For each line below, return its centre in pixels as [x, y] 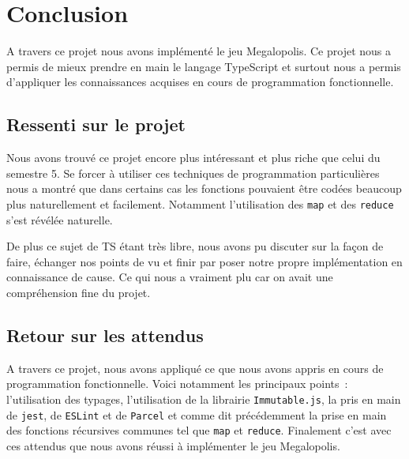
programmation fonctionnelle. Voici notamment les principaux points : [177, 384]
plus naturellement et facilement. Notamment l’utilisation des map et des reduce [200, 203]
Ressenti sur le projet [96, 124]
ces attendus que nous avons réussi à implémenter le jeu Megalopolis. [173, 445]
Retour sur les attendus [105, 335]
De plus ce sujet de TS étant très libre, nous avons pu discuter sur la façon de [195, 246]
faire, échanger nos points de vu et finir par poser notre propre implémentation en [204, 261]
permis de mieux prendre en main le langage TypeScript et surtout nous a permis [204, 66]
